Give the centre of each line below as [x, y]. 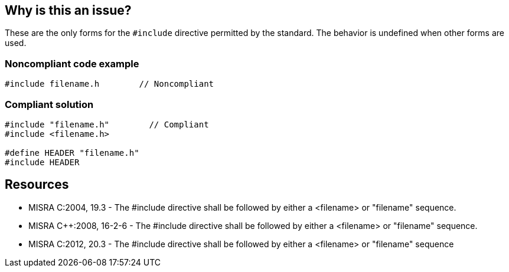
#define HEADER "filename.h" [72, 153]
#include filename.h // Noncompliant [110, 84]
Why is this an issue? [68, 10]
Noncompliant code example [72, 63]
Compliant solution [49, 104]
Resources [37, 185]
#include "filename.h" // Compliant [107, 124]
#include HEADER [42, 162]
